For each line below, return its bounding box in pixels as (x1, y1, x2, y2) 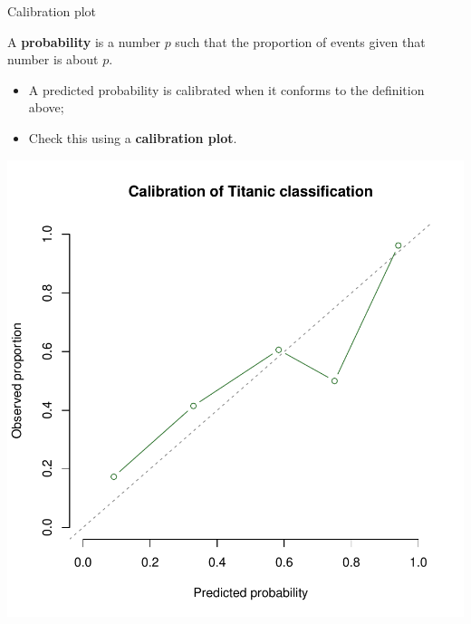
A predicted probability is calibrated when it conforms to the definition (28, 80, 425, 99)
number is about (7, 50, 99, 69)
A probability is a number (7, 32, 160, 51)
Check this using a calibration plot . (28, 128, 237, 147)
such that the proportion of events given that (175, 32, 426, 51)
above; (28, 98, 64, 117)
